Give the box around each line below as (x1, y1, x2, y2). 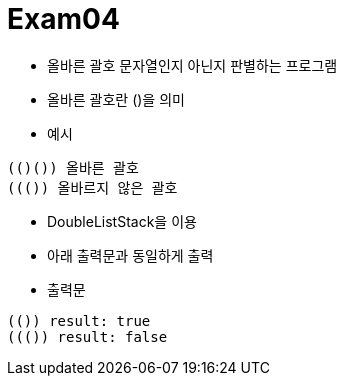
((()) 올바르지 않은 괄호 (7, 179, 178, 196)
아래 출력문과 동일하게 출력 (47, 246, 214, 264)
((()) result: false (7, 328, 168, 345)
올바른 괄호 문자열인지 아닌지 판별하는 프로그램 (47, 56, 338, 74)
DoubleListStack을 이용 (47, 212, 197, 230)
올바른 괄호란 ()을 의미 (47, 90, 185, 108)
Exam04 (7, 2, 120, 36)
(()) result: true (7, 312, 151, 329)
